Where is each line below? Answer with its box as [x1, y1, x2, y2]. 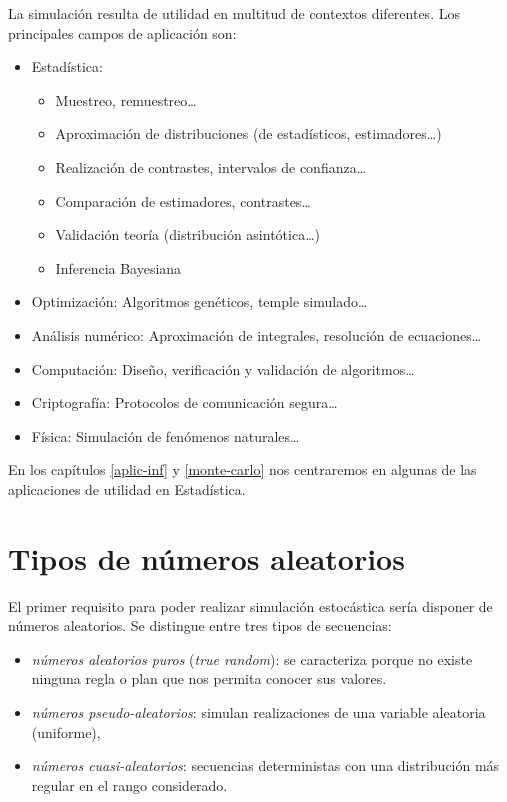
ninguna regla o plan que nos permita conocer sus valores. [31, 668, 387, 689]
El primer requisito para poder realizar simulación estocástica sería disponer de [8, 595, 493, 616]
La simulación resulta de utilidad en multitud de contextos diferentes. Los [8, 3, 460, 23]
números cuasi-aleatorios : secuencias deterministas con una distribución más [31, 755, 500, 776]
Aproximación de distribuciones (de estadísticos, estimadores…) [55, 123, 442, 144]
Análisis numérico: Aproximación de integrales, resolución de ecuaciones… [31, 324, 482, 345]
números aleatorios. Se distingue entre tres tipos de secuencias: [8, 615, 392, 636]
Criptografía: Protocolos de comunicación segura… [31, 392, 338, 413]
